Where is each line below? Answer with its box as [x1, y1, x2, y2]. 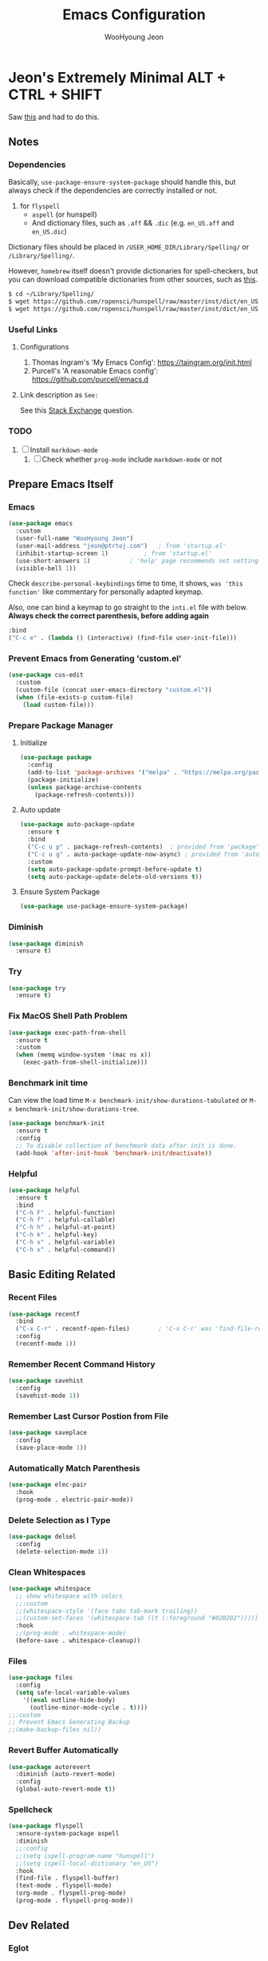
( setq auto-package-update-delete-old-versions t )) [27, 873, 203, 881]
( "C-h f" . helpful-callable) [15, 1216, 116, 1224]
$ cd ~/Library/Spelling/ [8, 290, 94, 298]
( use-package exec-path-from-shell [8, 1028, 127, 1036]
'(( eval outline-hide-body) [22, 1695, 116, 1704]
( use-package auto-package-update [19, 821, 135, 829]
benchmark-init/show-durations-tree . [15, 1104, 140, 1113]
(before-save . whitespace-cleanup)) [15, 1637, 141, 1645]
